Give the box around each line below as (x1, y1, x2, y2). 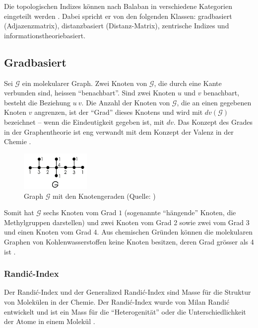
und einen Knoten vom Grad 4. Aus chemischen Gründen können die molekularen (4, 227, 253, 237)
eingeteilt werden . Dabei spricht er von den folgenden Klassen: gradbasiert (4, 10, 232, 21)
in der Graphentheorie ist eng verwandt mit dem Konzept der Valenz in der (4, 126, 234, 137)
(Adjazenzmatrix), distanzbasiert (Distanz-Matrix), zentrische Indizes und (4, 20, 229, 31)
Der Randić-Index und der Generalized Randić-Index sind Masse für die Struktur (4, 287, 251, 297)
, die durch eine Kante (154, 78, 222, 88)
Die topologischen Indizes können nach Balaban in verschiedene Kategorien (4, 1, 232, 11)
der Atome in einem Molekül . (4, 316, 95, 327)
